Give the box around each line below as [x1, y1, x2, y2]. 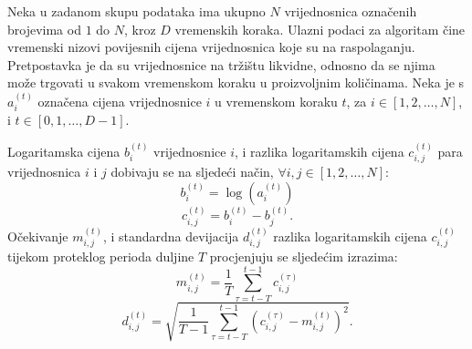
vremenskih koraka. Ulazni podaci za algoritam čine [174, 19, 466, 38]
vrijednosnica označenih [284, 2, 417, 20]
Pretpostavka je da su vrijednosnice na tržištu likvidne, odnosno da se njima [7, 55, 435, 74]
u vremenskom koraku [215, 91, 338, 110]
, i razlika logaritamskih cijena [234, 141, 404, 160]
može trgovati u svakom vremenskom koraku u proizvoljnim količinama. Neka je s [7, 73, 465, 92]
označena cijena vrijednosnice [37, 91, 202, 110]
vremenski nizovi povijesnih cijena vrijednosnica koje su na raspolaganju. [7, 37, 415, 56]
